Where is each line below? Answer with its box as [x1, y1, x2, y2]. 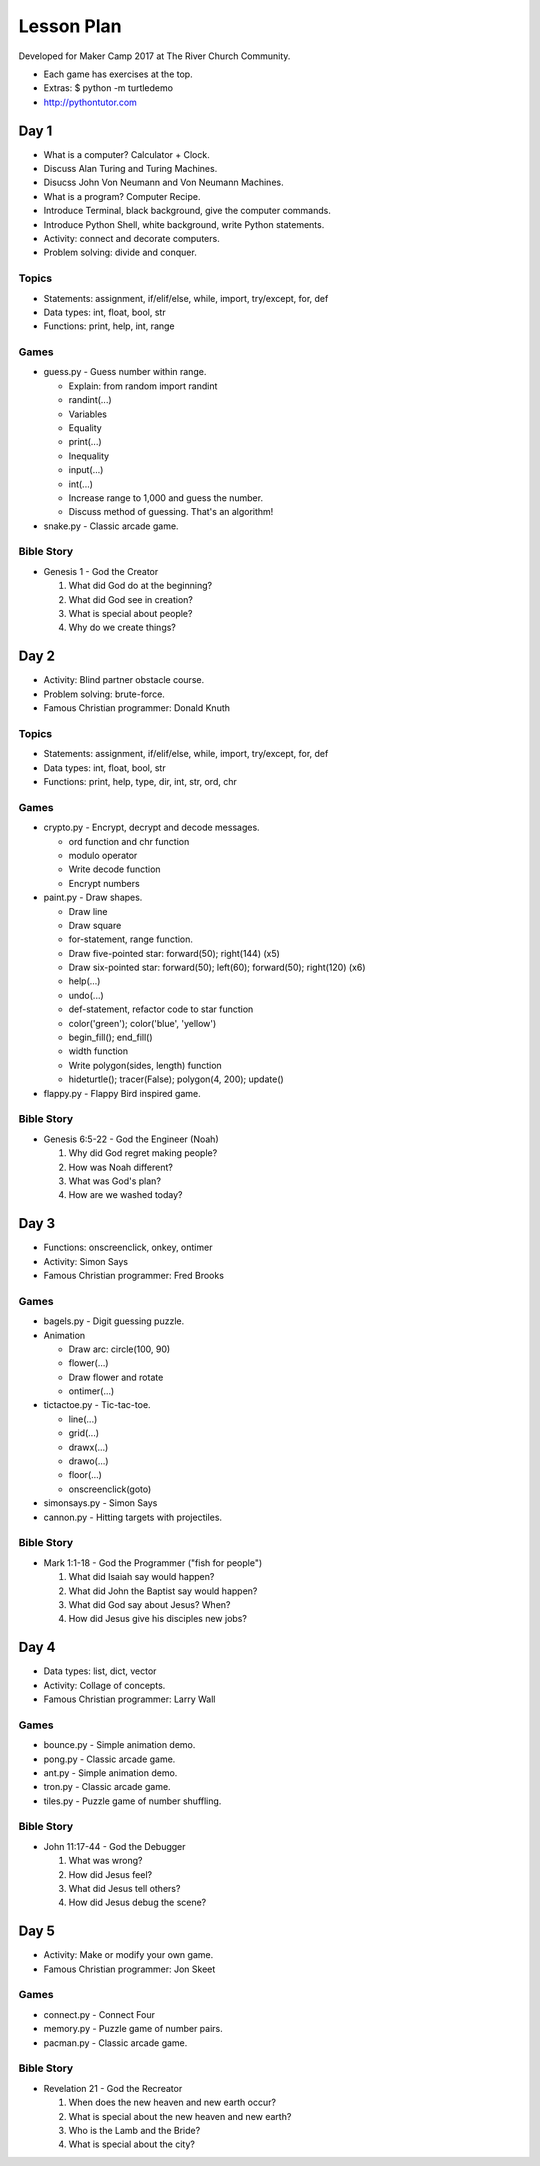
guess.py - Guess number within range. [43, 366, 207, 378]
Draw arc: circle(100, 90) [68, 1343, 171, 1355]
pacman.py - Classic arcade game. [43, 2036, 188, 2049]
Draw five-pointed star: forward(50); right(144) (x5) [68, 947, 280, 959]
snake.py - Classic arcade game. [43, 520, 179, 532]
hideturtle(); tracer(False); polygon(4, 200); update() [68, 1073, 284, 1085]
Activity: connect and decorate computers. [43, 232, 220, 244]
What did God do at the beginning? [68, 580, 213, 592]
